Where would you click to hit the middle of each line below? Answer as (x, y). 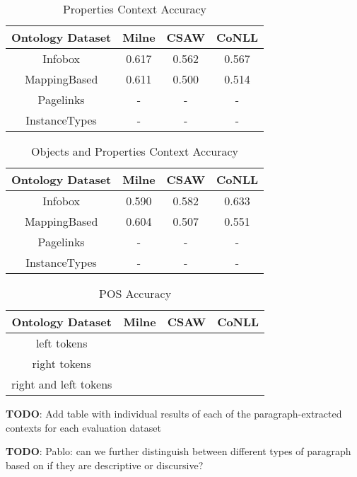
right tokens (62, 363)
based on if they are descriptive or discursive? (105, 465)
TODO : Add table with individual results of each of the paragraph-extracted (174, 413)
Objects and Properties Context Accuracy (135, 151)
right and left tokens (62, 384)
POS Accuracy (135, 293)
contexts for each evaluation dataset (83, 427)
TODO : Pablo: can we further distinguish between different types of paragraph (178, 451)
